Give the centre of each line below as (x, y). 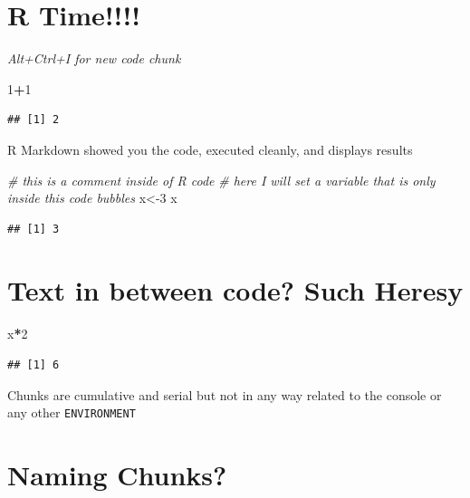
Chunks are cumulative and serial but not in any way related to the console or (225, 394)
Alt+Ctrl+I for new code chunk (94, 58)
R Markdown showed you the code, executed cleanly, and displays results (210, 149)
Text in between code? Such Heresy (235, 290)
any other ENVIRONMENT (72, 412)
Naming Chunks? (117, 475)
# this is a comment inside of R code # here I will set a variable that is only (221, 180)
